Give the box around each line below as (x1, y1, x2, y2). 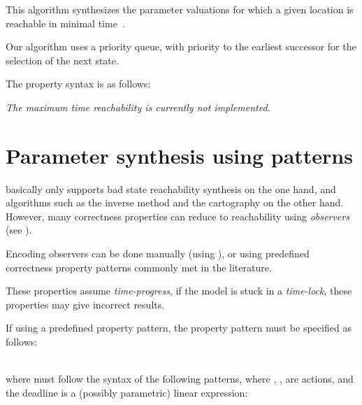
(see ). (6, 222, 32, 237)
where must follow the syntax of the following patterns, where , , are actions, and (6, 371, 354, 386)
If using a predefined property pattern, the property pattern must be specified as (6, 320, 352, 335)
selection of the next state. (6, 52, 119, 67)
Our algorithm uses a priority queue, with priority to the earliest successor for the (6, 39, 356, 54)
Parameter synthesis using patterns (6, 141, 353, 169)
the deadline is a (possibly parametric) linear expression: (6, 385, 248, 399)
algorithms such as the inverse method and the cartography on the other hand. (6, 195, 344, 210)
